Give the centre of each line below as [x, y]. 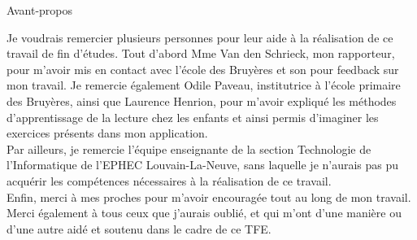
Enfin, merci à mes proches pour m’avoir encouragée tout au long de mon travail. [209, 196]
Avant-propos [40, 10]
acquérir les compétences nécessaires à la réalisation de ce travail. [169, 180]
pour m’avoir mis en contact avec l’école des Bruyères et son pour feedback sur [203, 69]
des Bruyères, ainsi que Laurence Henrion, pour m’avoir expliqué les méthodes [202, 100]
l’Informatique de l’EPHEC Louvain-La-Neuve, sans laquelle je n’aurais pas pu [203, 165]
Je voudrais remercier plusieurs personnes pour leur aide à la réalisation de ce [200, 37]
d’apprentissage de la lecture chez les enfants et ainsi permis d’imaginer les [193, 117]
